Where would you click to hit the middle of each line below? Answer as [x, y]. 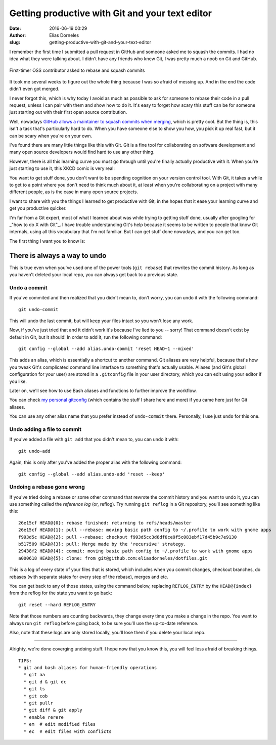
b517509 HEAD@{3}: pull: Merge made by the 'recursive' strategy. [102, 544]
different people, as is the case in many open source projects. [74, 192]
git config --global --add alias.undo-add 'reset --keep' [92, 474]
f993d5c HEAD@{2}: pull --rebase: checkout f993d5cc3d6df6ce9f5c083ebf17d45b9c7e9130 [128, 537]
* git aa [34, 675]
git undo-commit [38, 309]
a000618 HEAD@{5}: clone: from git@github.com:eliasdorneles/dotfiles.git [113, 558]
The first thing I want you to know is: [47, 241]
